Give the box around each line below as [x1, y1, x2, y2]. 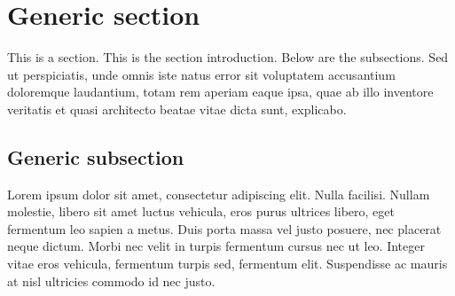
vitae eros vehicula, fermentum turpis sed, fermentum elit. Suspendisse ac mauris [7, 254, 448, 273]
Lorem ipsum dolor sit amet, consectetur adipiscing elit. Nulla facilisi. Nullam [7, 184, 430, 203]
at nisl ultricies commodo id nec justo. [7, 271, 216, 290]
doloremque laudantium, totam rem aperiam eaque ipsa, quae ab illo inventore [7, 82, 434, 101]
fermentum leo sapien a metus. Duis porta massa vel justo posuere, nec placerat [7, 219, 442, 238]
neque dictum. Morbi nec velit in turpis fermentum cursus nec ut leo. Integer [7, 237, 425, 255]
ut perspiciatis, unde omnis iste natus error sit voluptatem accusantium [7, 65, 396, 83]
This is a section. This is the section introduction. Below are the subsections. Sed [7, 48, 449, 66]
